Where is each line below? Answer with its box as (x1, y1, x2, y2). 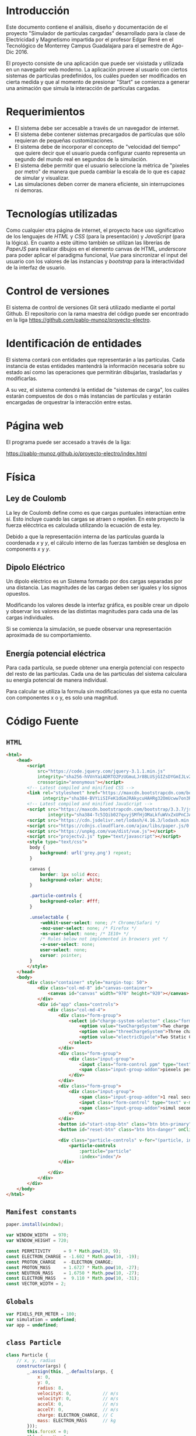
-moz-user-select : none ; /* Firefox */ (40, 925, 137, 931)
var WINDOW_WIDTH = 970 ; (6, 1232, 69, 1238)
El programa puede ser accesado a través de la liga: (6, 438, 131, 446)
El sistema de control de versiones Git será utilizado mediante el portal (6, 303, 176, 311)
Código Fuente (6, 714, 79, 728)
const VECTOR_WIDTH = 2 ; (6, 1281, 66, 1287)
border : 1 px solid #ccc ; (40, 871, 100, 877)
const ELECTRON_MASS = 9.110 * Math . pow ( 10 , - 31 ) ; (6, 1276, 140, 1281)
